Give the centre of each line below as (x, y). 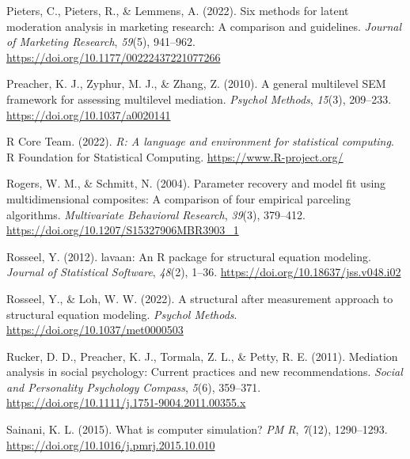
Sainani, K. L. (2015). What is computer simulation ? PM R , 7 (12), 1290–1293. (197, 429)
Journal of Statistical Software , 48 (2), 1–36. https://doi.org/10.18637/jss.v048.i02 (204, 272)
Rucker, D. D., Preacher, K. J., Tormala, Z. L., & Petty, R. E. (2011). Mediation (202, 356)
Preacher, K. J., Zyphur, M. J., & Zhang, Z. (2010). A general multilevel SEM (196, 83)
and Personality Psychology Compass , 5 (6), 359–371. (134, 387)
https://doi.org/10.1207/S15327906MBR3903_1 (123, 230)
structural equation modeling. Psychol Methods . (122, 314)
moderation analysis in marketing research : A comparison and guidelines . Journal (204, 26)
